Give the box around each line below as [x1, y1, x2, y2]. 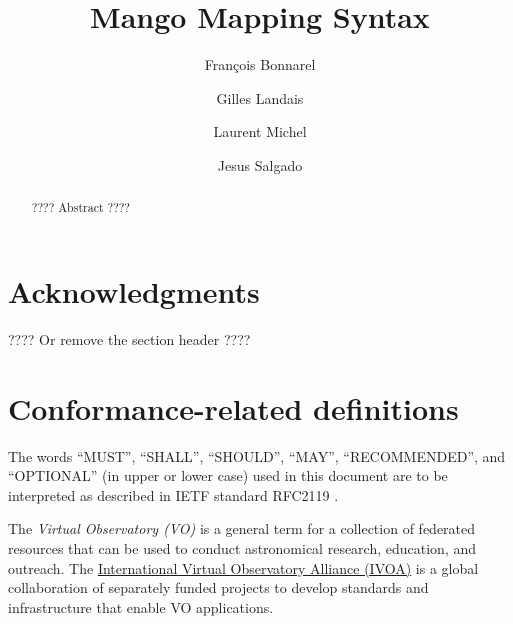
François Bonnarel [204, 54, 316, 75]
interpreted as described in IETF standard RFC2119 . [8, 484, 339, 505]
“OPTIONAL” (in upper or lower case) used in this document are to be [8, 465, 448, 486]
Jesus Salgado [217, 154, 303, 175]
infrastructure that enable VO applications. [8, 596, 274, 617]
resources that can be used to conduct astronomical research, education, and [8, 537, 477, 558]
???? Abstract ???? [31, 199, 130, 216]
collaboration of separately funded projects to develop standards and [8, 577, 429, 598]
